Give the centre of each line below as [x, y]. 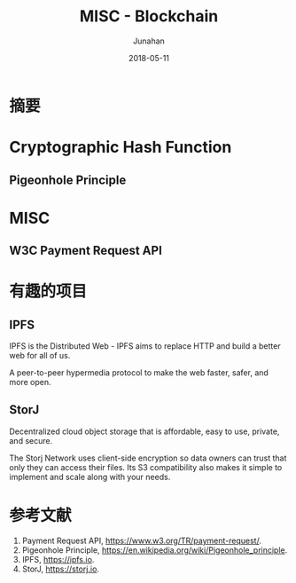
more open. [30, 382]
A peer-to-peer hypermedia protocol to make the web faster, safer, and [139, 373]
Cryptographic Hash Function [121, 147]
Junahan [149, 41]
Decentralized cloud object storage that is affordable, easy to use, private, [144, 431]
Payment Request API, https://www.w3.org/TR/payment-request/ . [141, 540]
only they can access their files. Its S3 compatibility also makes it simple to [146, 467]
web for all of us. [40, 356]
